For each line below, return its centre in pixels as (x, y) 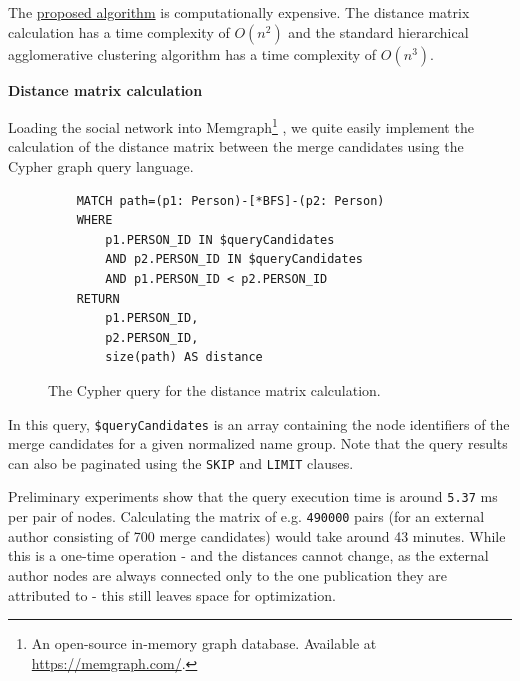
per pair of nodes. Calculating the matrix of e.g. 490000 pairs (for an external (246, 516)
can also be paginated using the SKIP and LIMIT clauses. (181, 462)
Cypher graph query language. (101, 166)
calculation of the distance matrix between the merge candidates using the (236, 146)
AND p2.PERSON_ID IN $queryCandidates (234, 259)
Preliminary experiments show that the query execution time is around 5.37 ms (253, 496)
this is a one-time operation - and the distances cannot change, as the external (248, 555)
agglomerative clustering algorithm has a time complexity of (192, 53)
